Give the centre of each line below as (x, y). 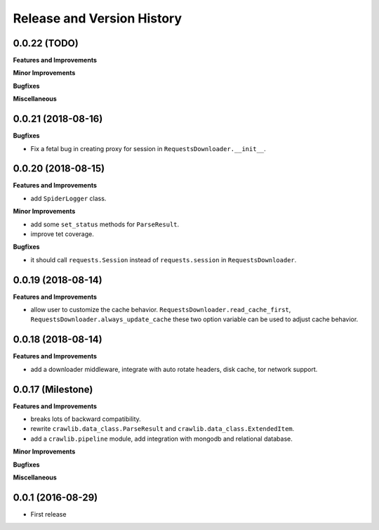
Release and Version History (98, 18)
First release (48, 514)
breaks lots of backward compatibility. (86, 419)
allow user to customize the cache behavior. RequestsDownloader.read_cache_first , (161, 310)
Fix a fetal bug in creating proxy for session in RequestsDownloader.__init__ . (148, 148)
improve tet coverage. (62, 234)
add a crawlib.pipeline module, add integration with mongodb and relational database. (161, 439)
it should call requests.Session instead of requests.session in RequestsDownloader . (164, 259)
